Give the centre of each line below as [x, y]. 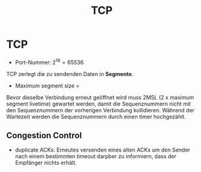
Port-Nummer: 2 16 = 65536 [49, 62]
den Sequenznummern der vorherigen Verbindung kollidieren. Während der [100, 110]
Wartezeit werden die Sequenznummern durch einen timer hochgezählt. [96, 116]
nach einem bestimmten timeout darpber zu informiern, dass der [96, 156]
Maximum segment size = [47, 86]
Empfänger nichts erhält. [46, 163]
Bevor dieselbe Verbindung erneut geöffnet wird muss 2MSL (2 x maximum [100, 97]
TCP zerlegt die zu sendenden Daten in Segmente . [70, 74]
